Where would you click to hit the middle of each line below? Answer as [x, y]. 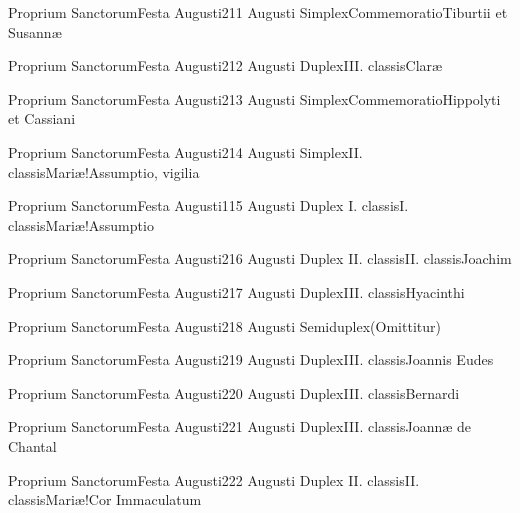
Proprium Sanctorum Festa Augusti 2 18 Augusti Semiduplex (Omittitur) [224, 325]
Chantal [32, 445]
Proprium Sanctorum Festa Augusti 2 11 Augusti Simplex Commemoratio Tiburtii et [258, 12]
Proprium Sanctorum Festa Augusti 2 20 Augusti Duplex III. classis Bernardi [234, 392]
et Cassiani [42, 118]
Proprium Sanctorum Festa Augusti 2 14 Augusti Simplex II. [185, 151]
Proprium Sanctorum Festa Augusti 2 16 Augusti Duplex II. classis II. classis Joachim [260, 258]
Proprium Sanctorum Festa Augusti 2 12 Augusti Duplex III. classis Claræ [225, 65]
